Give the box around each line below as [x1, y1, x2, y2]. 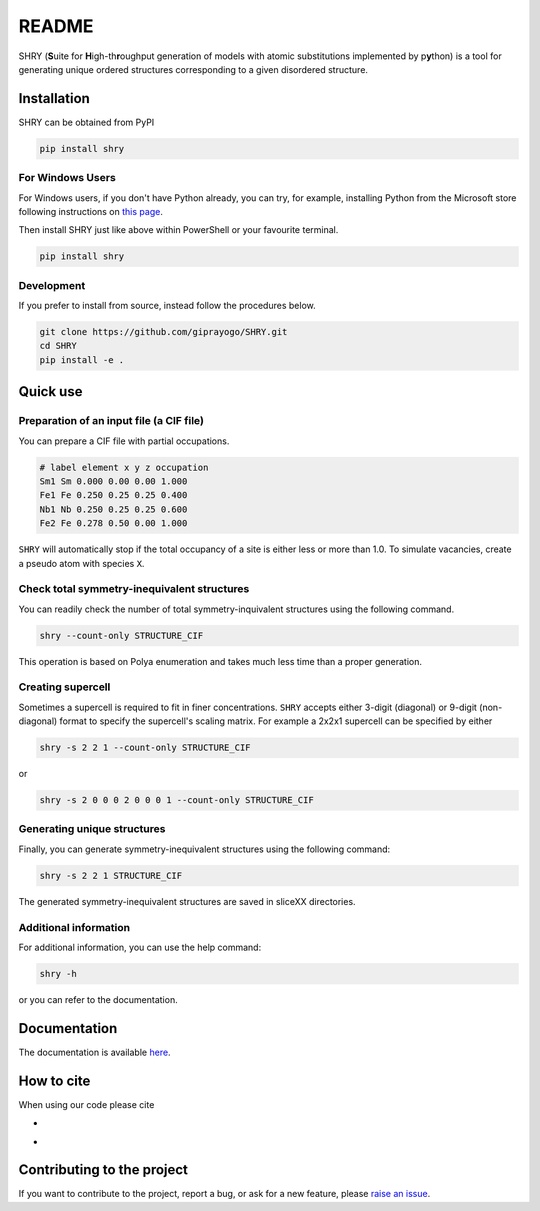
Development [18, 278, 86, 292]
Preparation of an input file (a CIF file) [18, 414, 205, 428]
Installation [18, 90, 90, 107]
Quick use [18, 383, 83, 400]
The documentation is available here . [18, 1046, 171, 1058]
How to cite [18, 1072, 91, 1089]
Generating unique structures [18, 822, 166, 836]
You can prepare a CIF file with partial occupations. [18, 435, 230, 447]
